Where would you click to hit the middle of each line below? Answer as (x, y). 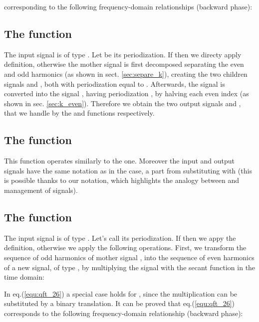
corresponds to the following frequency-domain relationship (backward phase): (124, 313)
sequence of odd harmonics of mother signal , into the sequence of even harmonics (129, 257)
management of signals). (41, 190)
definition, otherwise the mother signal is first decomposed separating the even (124, 64)
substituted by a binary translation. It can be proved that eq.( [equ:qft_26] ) (120, 303)
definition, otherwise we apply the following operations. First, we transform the (125, 247)
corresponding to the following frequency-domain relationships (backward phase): (128, 6)
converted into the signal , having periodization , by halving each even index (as (127, 93)
